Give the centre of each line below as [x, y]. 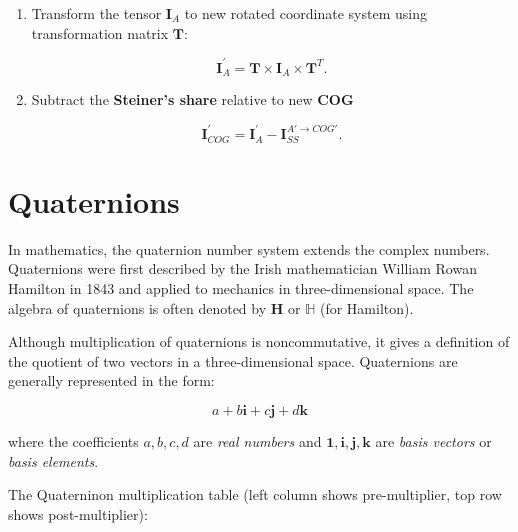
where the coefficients [73, 440]
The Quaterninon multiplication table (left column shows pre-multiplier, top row [255, 494]
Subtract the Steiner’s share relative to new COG [192, 99]
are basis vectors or [433, 440]
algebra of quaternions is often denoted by [137, 307]
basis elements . [53, 460]
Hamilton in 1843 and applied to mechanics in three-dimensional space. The [241, 288]
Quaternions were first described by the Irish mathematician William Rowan [242, 268]
